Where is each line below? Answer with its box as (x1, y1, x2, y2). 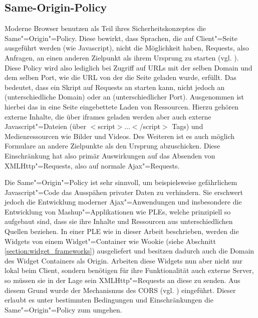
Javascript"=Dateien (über (5, 121, 86, 131)
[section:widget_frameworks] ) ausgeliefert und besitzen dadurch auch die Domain (5, 245, 254, 256)
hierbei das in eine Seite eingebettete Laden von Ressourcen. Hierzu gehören (5, 101, 239, 111)
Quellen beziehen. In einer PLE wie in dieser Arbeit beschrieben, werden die (5, 226, 239, 236)
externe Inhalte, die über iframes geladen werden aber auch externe (5, 111, 211, 121)
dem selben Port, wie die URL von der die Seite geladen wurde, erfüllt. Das (5, 72, 236, 82)
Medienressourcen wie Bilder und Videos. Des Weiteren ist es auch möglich (5, 130, 235, 141)
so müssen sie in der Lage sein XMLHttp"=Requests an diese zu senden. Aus (5, 275, 240, 285)
